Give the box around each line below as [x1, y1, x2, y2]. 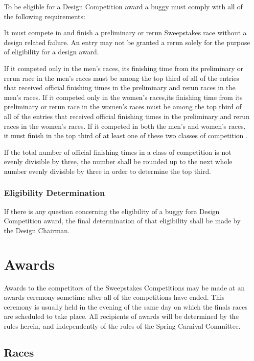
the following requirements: [4, 11, 85, 21]
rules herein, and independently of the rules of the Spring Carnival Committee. [4, 321, 241, 331]
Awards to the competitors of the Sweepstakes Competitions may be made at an [4, 282, 245, 292]
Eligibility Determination [4, 187, 105, 199]
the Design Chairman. [4, 225, 70, 235]
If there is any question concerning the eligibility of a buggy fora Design [4, 206, 220, 216]
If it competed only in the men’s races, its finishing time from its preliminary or [4, 63, 244, 73]
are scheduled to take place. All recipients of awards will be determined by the [4, 311, 239, 321]
